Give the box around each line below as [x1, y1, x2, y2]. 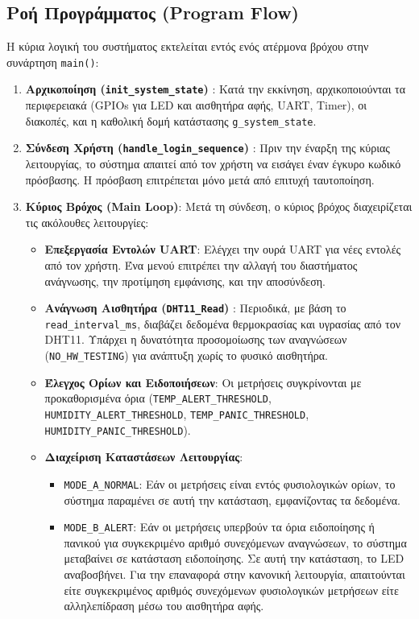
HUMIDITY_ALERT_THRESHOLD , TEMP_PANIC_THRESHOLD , [44, 405, 309, 422]
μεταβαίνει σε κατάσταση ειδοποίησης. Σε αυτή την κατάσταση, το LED [64, 550, 404, 567]
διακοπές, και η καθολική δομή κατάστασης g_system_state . [25, 112, 317, 129]
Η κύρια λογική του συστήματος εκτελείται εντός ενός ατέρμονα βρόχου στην [6, 38, 369, 55]
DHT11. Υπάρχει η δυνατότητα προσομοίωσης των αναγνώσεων [44, 331, 347, 348]
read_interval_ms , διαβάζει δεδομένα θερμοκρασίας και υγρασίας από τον [44, 315, 401, 332]
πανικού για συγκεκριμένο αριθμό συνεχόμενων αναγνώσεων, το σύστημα [64, 534, 407, 551]
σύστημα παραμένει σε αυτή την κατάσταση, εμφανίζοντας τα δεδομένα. [64, 491, 400, 508]
